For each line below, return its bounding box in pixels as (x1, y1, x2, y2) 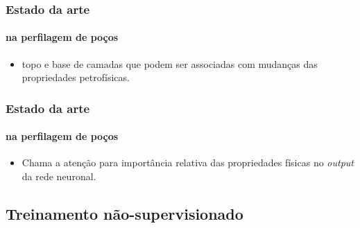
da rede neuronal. (22, 169, 96, 184)
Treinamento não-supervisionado (6, 203, 243, 225)
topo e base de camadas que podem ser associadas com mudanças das (22, 56, 318, 71)
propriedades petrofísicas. (22, 70, 130, 85)
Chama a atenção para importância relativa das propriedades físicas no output (22, 155, 354, 170)
